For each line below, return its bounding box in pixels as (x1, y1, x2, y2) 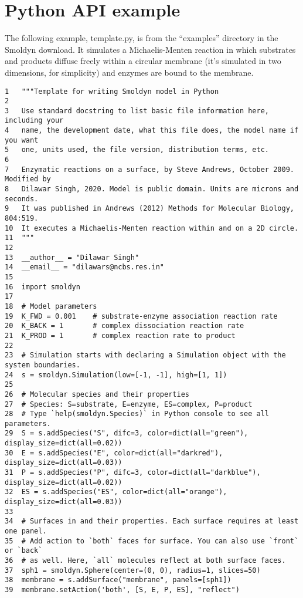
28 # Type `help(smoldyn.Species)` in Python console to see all (5, 410, 270, 418)
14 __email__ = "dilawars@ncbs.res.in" (5, 263, 165, 272)
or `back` (5, 546, 43, 555)
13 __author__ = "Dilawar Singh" (5, 253, 139, 262)
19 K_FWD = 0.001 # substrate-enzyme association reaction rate (5, 312, 278, 320)
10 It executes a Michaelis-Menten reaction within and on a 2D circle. (5, 224, 299, 232)
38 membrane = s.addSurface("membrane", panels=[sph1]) (5, 576, 231, 585)
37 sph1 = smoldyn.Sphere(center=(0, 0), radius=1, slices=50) (5, 566, 261, 575)
